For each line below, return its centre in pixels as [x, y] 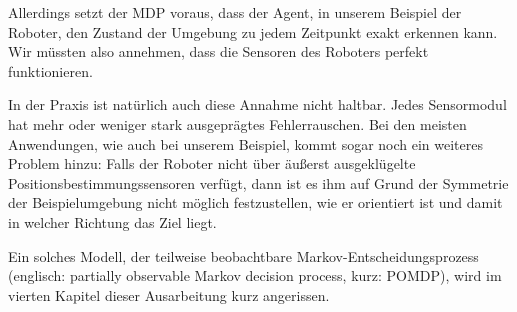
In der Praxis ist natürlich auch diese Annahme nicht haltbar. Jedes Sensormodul [257, 104]
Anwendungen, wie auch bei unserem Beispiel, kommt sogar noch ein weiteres [246, 143]
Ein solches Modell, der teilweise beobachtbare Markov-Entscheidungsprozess [243, 255]
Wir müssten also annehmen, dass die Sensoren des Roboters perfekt [218, 51]
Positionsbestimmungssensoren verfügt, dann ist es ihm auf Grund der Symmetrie [258, 182]
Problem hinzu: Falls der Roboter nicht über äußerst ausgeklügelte [212, 163]
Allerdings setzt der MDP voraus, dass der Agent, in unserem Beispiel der [235, 12]
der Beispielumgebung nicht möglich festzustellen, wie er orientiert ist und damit [255, 202]
